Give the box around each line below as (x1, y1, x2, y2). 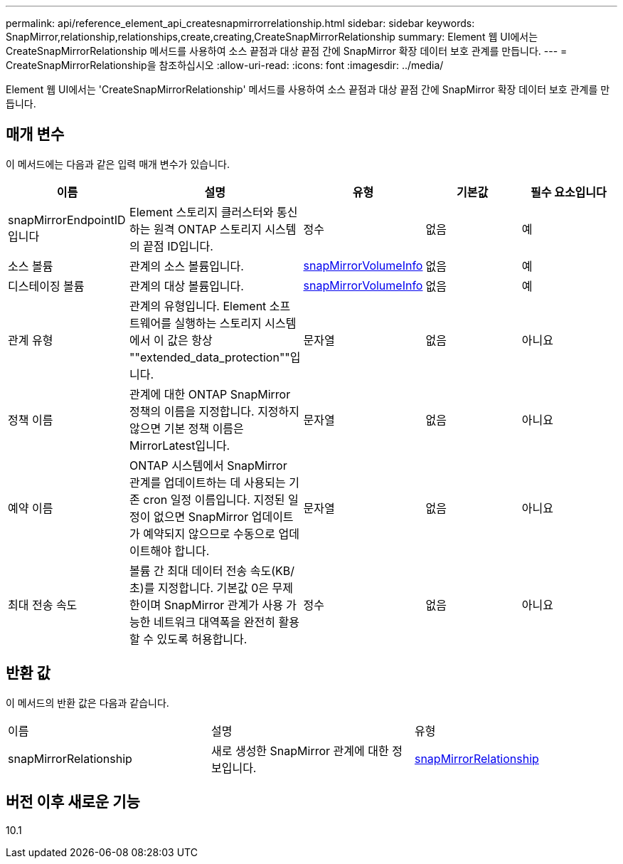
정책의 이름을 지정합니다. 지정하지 (129, 404, 300, 418)
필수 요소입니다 (530, 184, 607, 199)
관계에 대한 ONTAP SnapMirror (129, 386, 291, 401)
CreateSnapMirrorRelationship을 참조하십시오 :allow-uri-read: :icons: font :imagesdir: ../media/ (6, 59, 444, 71)
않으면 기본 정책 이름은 (129, 421, 244, 436)
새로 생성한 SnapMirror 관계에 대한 (211, 743, 389, 758)
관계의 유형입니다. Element (129, 298, 267, 313)
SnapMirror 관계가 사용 (164, 597, 283, 612)
